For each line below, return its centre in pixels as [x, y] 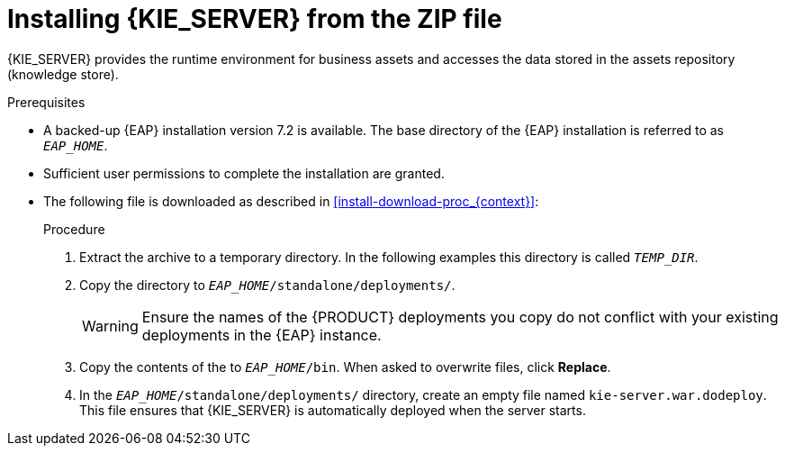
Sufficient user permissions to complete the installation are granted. [244, 173]
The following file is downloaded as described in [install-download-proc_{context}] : [291, 201]
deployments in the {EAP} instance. [262, 335]
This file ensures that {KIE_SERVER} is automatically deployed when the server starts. [333, 410]
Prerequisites [46, 102]
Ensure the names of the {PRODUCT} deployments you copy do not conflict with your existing [460, 317]
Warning [110, 326]
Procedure [74, 229]
